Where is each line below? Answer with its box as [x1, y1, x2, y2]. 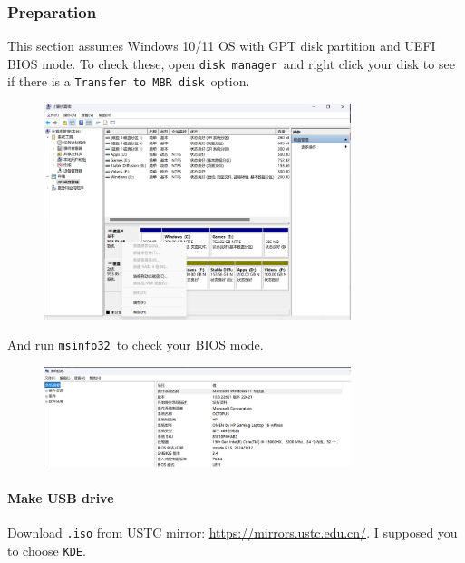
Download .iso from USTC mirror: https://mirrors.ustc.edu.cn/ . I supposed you [7, 522, 458, 541]
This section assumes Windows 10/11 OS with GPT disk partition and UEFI [7, 36, 436, 55]
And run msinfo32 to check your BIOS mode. [7, 335, 264, 354]
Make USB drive [7, 488, 114, 507]
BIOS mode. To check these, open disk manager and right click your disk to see [7, 54, 455, 73]
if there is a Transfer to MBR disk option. [7, 72, 250, 91]
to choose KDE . [7, 540, 86, 559]
